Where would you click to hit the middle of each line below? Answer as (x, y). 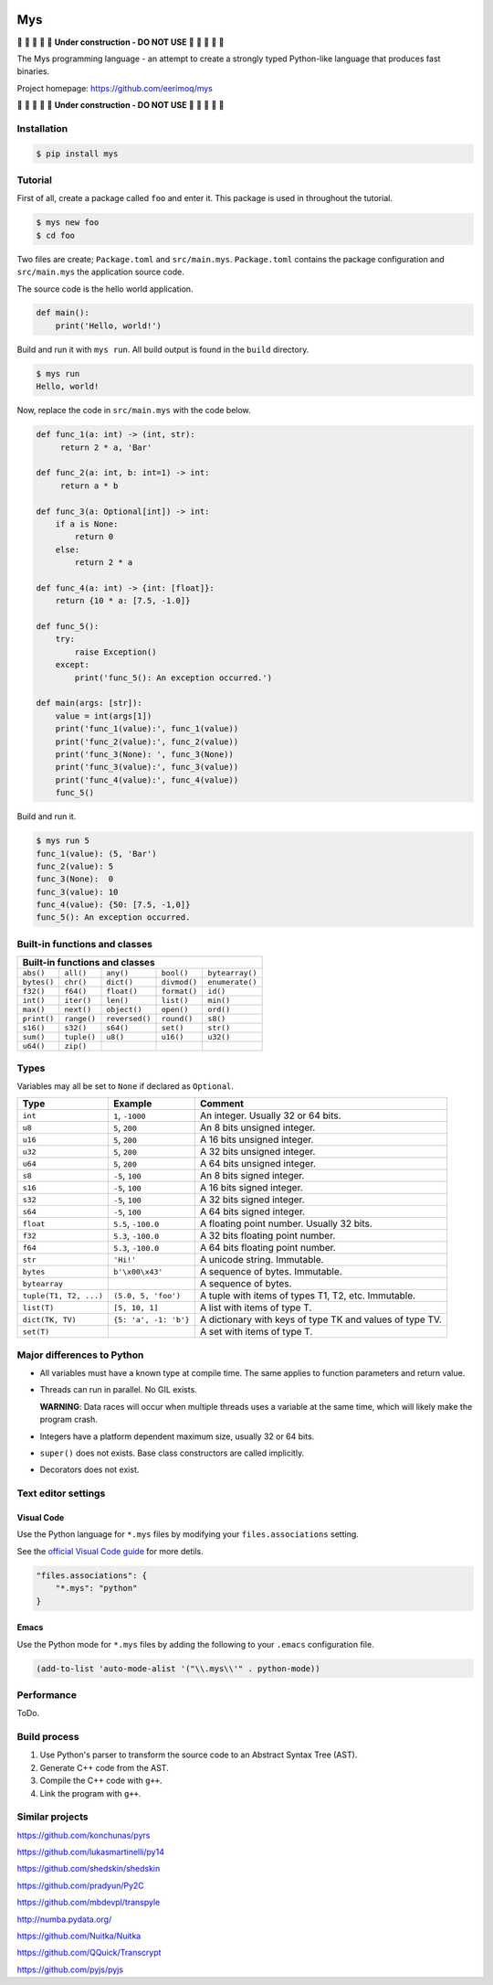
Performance (47, 1694)
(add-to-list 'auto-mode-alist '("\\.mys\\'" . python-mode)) (178, 1668)
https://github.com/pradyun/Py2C (81, 1885)
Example (133, 1104)
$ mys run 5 (63, 841)
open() (175, 1010)
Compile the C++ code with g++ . (101, 1781)
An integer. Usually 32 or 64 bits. (270, 1115)
